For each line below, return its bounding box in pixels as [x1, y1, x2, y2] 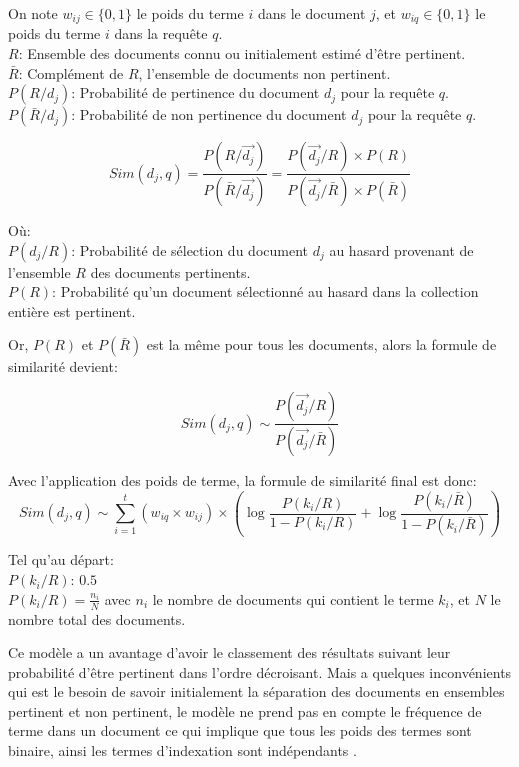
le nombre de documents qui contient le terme [152, 588, 434, 609]
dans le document [257, 3, 366, 23]
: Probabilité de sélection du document [71, 239, 308, 260]
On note [8, 3, 58, 23]
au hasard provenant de [329, 239, 474, 260]
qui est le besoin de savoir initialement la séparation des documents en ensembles [8, 681, 505, 702]
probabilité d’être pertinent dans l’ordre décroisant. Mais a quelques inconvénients [8, 661, 512, 682]
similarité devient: [8, 356, 118, 377]
